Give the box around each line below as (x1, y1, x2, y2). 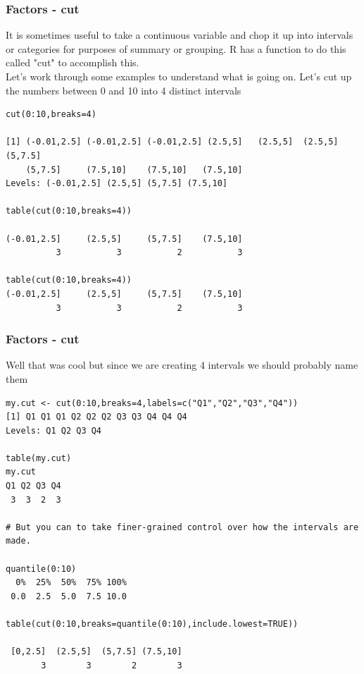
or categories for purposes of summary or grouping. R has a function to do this (6, 41, 346, 56)
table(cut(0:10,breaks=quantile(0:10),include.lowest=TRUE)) (6, 619, 299, 629)
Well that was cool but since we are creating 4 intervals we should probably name (6, 357, 358, 372)
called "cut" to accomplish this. (6, 55, 139, 70)
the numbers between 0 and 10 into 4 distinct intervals (6, 82, 241, 97)
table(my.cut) (6, 453, 72, 463)
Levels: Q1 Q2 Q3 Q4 (6, 425, 102, 436)
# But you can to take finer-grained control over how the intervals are (6, 522, 359, 532)
